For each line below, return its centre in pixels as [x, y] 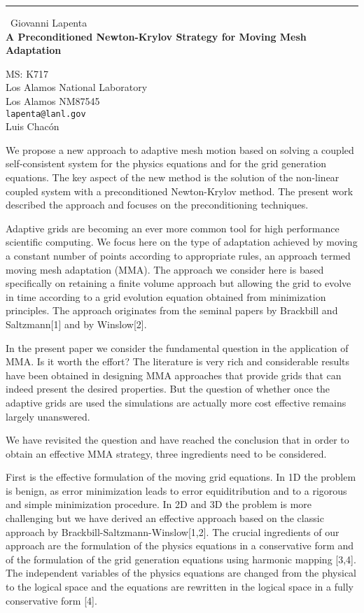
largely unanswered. [48, 416]
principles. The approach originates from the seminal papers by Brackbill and [172, 310]
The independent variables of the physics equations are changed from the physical [181, 573]
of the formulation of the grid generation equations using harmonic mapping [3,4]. [181, 559]
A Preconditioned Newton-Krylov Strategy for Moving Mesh [156, 36]
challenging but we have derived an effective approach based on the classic [165, 518]
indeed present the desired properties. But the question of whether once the [168, 389]
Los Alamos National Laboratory [77, 87]
